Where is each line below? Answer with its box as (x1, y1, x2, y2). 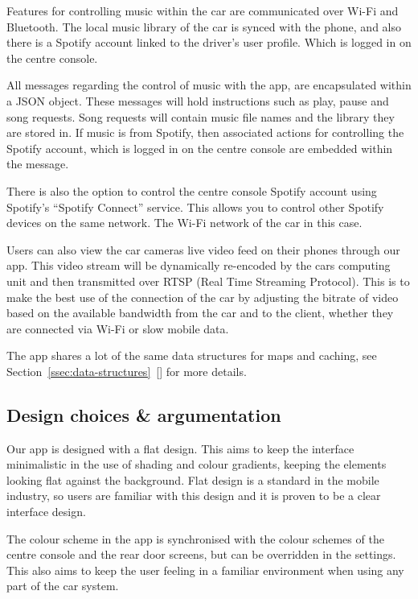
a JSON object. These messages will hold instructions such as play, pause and (6, 92, 389, 109)
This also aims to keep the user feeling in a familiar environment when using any (6, 561, 404, 578)
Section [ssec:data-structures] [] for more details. (6, 362, 247, 379)
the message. (6, 155, 69, 172)
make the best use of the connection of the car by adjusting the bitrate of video (6, 288, 399, 305)
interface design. (6, 503, 86, 520)
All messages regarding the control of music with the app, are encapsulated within (6, 76, 412, 93)
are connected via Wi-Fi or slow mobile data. (6, 320, 229, 337)
